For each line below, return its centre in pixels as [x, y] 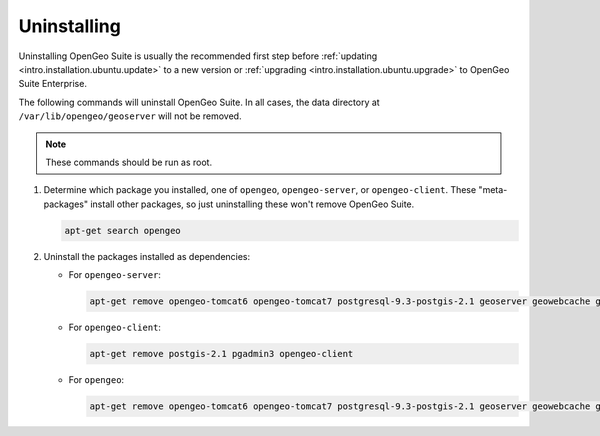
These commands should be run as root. [129, 162]
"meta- [493, 190]
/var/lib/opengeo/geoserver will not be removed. [130, 116]
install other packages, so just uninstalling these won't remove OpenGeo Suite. [252, 204]
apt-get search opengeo [123, 230]
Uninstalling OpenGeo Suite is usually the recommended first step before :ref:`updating [198, 56]
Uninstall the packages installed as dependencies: [147, 256]
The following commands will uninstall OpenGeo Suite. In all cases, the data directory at [199, 102]
